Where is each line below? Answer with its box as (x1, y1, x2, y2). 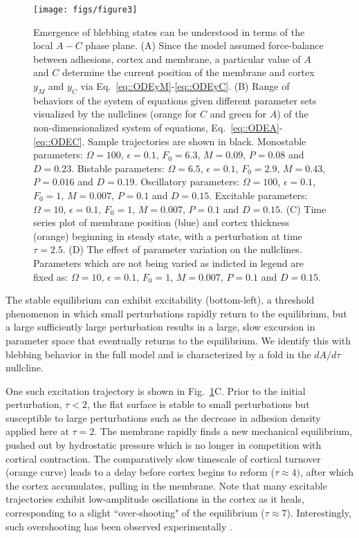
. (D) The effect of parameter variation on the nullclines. (62, 242, 302, 257)
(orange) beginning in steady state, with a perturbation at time (33, 228, 302, 243)
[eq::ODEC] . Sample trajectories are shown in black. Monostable (33, 133, 306, 148)
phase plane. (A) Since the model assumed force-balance (85, 38, 324, 53)
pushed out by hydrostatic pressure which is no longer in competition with (6, 438, 322, 452)
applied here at (6, 424, 69, 438)
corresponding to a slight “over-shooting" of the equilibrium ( (6, 505, 265, 520)
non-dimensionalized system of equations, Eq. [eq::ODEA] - (33, 120, 283, 135)
